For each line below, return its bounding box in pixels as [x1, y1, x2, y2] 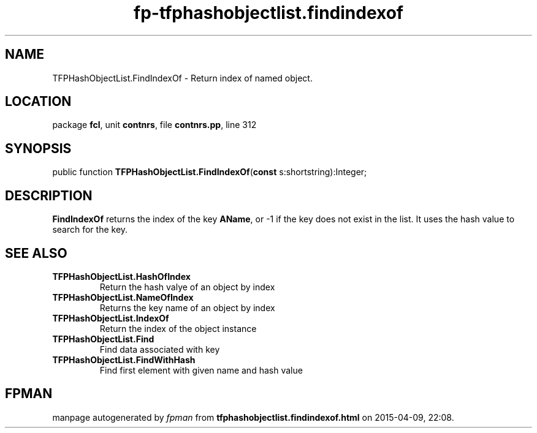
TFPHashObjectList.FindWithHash [52, 354, 196, 365]
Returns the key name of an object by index [99, 302, 275, 313]
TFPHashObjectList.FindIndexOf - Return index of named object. [52, 72, 313, 83]
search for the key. [52, 224, 128, 235]
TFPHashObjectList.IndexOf [52, 312, 169, 323]
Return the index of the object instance [99, 323, 257, 334]
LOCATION [5, 94, 72, 110]
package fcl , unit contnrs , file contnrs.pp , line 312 [52, 119, 257, 130]
